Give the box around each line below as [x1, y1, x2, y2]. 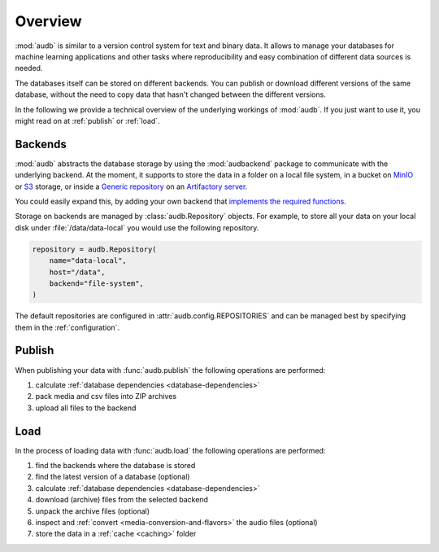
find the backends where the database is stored [35, 461, 196, 471]
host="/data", [49, 267, 106, 277]
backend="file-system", [49, 278, 144, 288]
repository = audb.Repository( [32, 244, 158, 254]
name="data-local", [49, 256, 128, 265]
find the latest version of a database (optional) [35, 472, 190, 482]
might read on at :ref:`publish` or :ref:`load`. [15, 116, 160, 125]
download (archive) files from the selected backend [35, 495, 209, 505]
